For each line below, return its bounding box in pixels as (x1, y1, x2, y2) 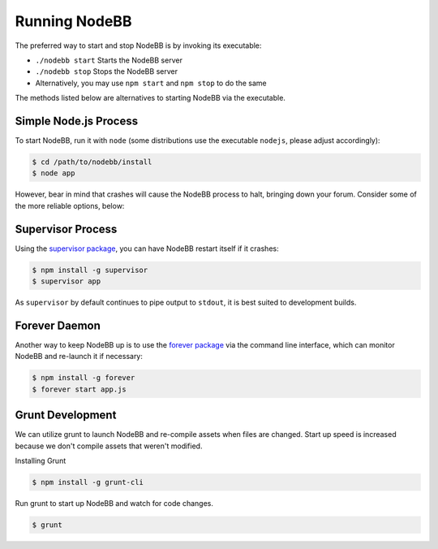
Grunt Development (15, 409, 117, 422)
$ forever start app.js (32, 384, 127, 394)
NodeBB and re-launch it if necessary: (15, 352, 144, 361)
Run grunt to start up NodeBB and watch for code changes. (15, 498, 214, 508)
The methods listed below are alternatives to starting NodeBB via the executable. (15, 93, 286, 103)
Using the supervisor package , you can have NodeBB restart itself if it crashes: (15, 244, 279, 253)
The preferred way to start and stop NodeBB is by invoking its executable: (15, 41, 262, 50)
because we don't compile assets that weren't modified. (15, 441, 203, 451)
